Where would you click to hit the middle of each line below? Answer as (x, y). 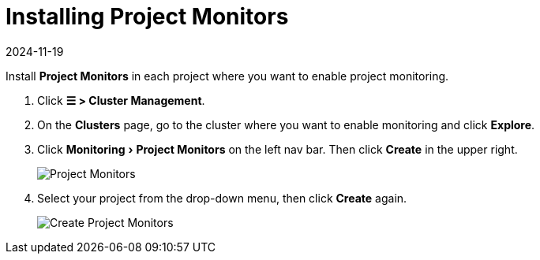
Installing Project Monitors (147, 17)
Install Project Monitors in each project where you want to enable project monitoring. (227, 76)
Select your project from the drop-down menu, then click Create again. (222, 198)
